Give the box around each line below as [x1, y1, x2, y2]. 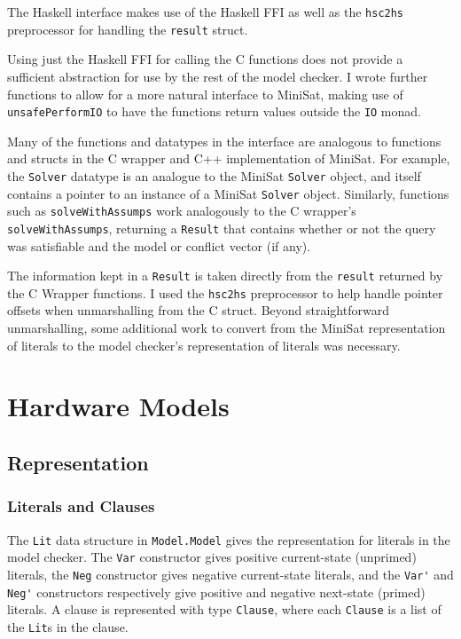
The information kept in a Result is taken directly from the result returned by [7, 266, 443, 285]
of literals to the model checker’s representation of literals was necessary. [7, 335, 401, 354]
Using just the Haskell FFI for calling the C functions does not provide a [7, 50, 403, 68]
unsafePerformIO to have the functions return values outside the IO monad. [7, 102, 421, 121]
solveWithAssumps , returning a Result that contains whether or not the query [7, 218, 436, 237]
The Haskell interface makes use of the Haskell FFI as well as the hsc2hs [7, 3, 404, 20]
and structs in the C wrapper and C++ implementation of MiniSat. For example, [7, 149, 450, 168]
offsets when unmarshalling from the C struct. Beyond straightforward [7, 301, 389, 319]
